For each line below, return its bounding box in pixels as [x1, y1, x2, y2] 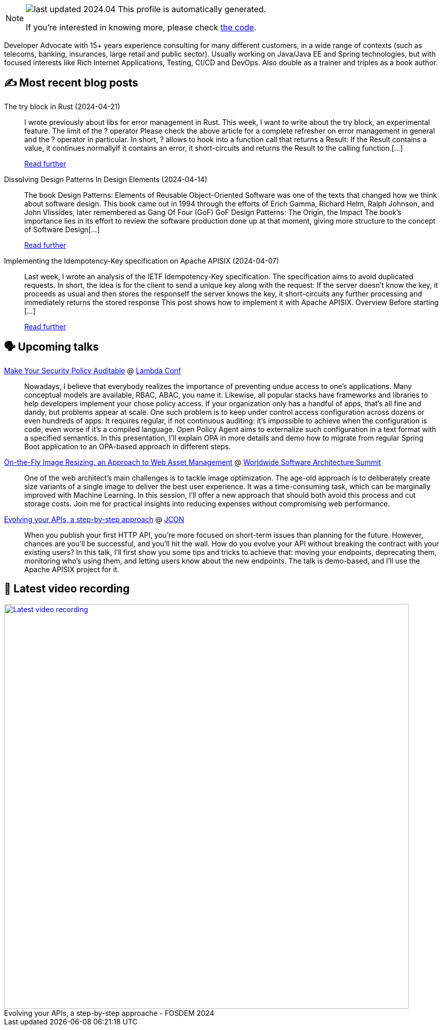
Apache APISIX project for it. [24, 565, 119, 574]
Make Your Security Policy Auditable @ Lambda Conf [4, 366, 181, 375]
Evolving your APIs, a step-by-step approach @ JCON [4, 514, 185, 524]
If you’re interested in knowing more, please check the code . [26, 22, 256, 32]
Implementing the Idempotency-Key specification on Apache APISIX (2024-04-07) [4, 256, 279, 265]
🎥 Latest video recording [4, 582, 130, 595]
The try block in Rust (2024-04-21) [4, 102, 120, 111]
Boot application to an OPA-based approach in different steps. [24, 442, 231, 451]
